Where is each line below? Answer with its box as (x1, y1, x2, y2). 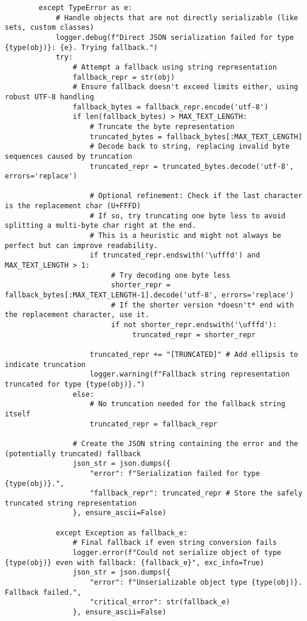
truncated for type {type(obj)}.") (5, 379, 145, 388)
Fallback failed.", (5, 588, 81, 597)
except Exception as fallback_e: (55, 528, 188, 537)
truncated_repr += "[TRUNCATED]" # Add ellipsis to (90, 350, 298, 359)
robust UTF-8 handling (5, 92, 94, 101)
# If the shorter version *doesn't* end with (110, 300, 294, 309)
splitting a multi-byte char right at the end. (5, 221, 197, 230)
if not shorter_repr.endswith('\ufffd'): (110, 321, 277, 329)
